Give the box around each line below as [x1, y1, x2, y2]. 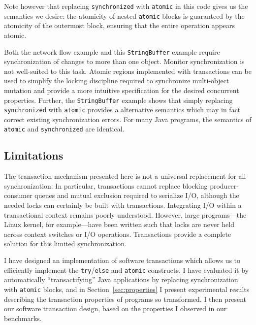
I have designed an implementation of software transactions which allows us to [4, 255, 241, 265]
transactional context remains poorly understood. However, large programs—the [4, 209, 247, 220]
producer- [210, 180, 239, 191]
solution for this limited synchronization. [4, 238, 127, 249]
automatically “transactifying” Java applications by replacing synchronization [4, 274, 238, 285]
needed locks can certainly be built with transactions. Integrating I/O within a [4, 200, 242, 210]
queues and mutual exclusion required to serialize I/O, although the [34, 190, 239, 200]
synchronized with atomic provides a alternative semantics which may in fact [4, 104, 241, 115]
